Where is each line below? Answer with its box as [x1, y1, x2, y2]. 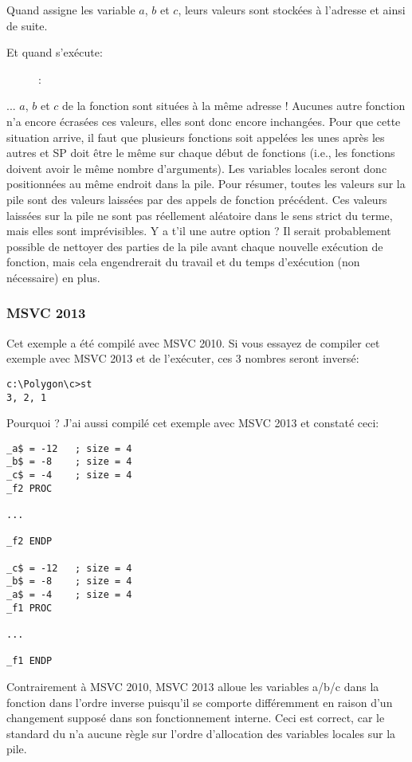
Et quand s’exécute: [6, 44, 103, 61]
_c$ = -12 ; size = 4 [6, 562, 132, 574]
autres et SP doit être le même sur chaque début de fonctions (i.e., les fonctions [6, 144, 395, 161]
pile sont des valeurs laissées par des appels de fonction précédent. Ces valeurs [6, 190, 387, 207]
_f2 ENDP [6, 536, 53, 548]
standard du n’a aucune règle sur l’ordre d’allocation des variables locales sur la [6, 725, 396, 741]
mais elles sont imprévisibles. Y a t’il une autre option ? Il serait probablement [6, 222, 391, 239]
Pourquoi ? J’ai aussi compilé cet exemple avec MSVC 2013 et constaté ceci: [6, 414, 379, 431]
